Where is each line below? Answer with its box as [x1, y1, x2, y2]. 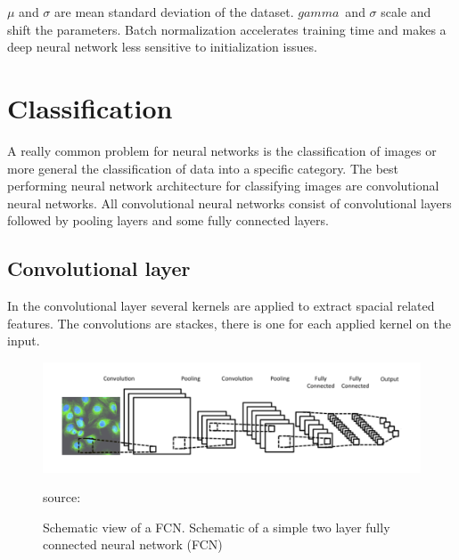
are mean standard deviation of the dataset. [54, 3, 294, 20]
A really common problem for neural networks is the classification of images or [7, 141, 437, 159]
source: [43, 488, 81, 507]
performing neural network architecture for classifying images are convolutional [7, 176, 439, 195]
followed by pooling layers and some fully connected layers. [7, 211, 329, 230]
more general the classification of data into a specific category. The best [7, 158, 399, 177]
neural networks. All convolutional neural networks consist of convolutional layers [7, 193, 452, 212]
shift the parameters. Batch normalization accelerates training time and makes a [7, 20, 447, 38]
